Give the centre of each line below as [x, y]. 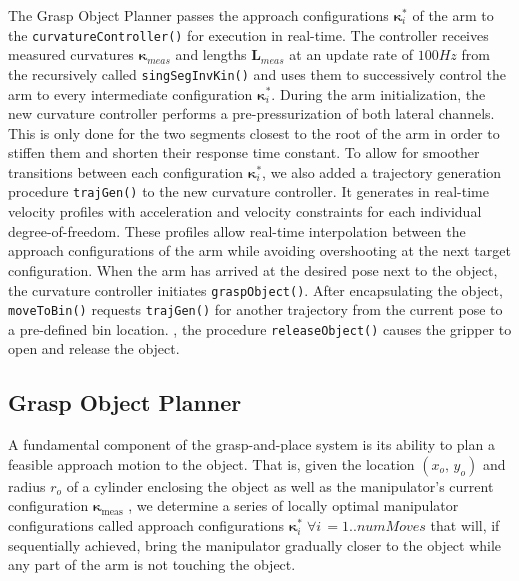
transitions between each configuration [126, 171]
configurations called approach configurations [146, 525]
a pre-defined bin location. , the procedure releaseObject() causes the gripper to [260, 328]
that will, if [465, 525]
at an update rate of [351, 54]
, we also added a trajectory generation [382, 171]
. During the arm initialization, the [378, 93]
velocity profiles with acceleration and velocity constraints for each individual [245, 211]
